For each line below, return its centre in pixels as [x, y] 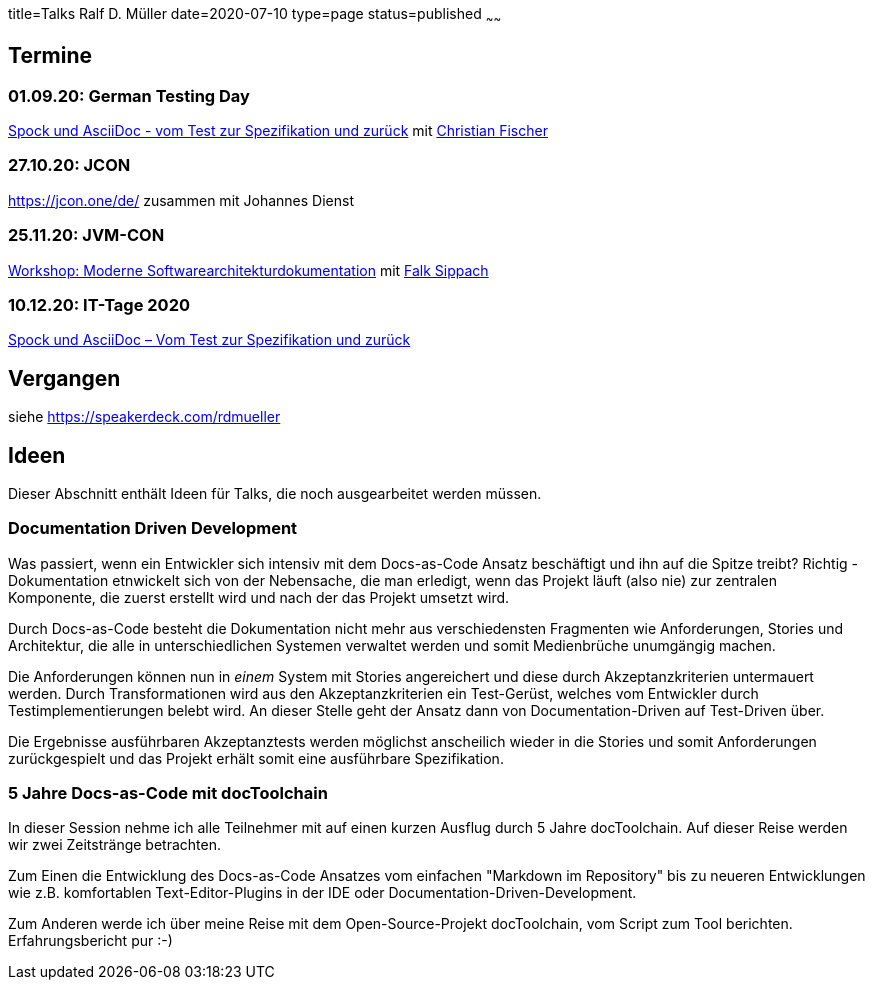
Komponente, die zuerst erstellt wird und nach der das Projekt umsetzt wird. [259, 597]
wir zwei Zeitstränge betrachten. [114, 845]
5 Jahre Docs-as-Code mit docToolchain [168, 793]
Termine [50, 56]
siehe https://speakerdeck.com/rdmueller [144, 417]
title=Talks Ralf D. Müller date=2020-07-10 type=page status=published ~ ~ [255, 15]
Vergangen [64, 378]
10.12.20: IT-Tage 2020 [99, 304]
